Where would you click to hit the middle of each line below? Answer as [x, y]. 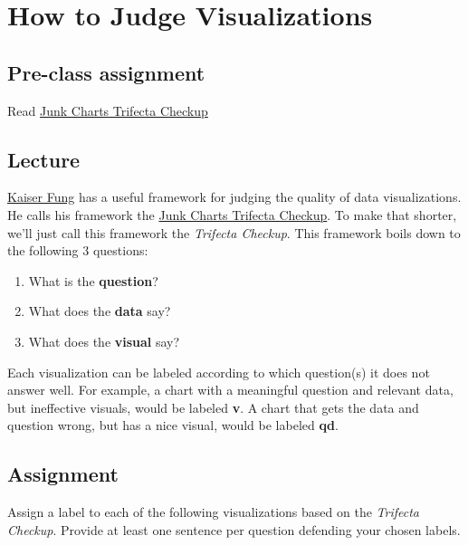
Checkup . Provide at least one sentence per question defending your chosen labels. [234, 529]
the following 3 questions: [78, 250]
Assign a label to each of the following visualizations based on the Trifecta [213, 512]
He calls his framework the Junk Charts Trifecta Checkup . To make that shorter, [232, 214]
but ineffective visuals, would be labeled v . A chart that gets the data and [213, 407]
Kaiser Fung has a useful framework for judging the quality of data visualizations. [234, 197]
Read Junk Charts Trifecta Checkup [108, 110]
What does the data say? [100, 311]
